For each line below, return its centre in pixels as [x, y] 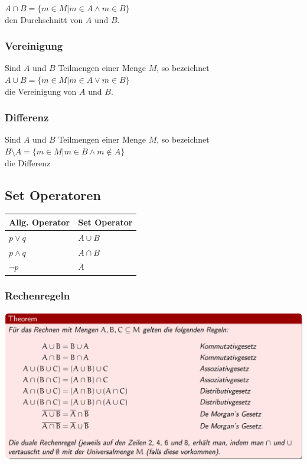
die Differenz [28, 162]
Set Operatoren [53, 194]
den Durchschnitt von [44, 19]
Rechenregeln [37, 296]
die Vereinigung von [41, 91]
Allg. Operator [40, 222]
